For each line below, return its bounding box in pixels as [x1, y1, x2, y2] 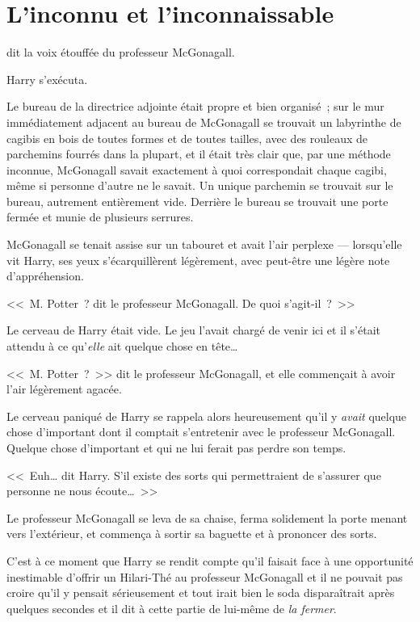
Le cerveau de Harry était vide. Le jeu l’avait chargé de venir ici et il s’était [6, 322, 380, 338]
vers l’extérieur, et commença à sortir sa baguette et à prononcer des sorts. [6, 525, 377, 542]
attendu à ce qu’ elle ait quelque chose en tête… [6, 338, 238, 355]
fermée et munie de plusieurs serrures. [6, 208, 194, 225]
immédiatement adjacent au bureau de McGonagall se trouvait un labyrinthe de [6, 113, 401, 130]
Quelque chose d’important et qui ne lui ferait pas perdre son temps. [6, 439, 346, 456]
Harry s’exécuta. [6, 70, 88, 87]
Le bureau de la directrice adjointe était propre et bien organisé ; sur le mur [6, 98, 384, 115]
